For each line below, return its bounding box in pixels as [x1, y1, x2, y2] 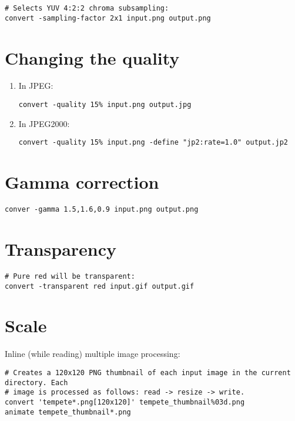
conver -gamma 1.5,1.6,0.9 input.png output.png [5, 205, 199, 214]
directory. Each [5, 378, 68, 387]
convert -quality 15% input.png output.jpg [18, 101, 192, 109]
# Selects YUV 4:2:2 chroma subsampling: [5, 4, 169, 12]
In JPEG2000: [18, 117, 70, 129]
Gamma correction [5, 170, 159, 194]
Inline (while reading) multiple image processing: [5, 348, 180, 360]
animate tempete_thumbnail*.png [5, 407, 131, 416]
